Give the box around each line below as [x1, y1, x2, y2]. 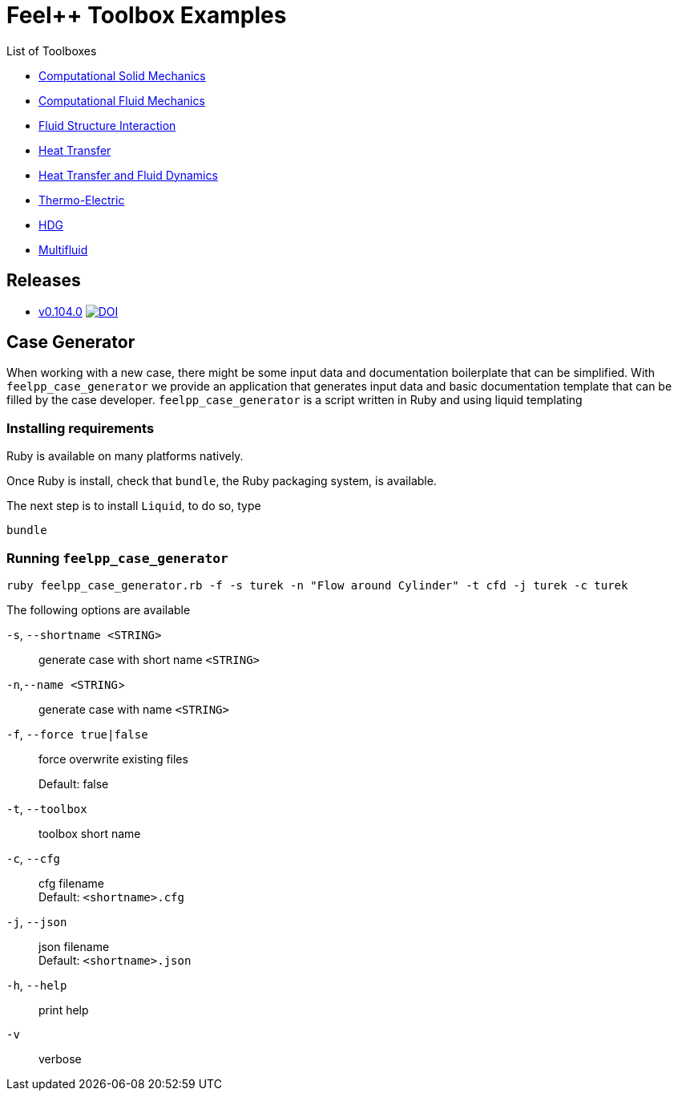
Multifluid [38, 242, 88, 257]
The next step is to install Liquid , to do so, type [6, 499, 261, 513]
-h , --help [6, 978, 67, 992]
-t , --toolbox [6, 801, 87, 816]
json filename [38, 939, 110, 953]
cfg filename [38, 876, 104, 890]
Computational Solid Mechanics [38, 68, 206, 83]
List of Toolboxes [6, 43, 97, 58]
